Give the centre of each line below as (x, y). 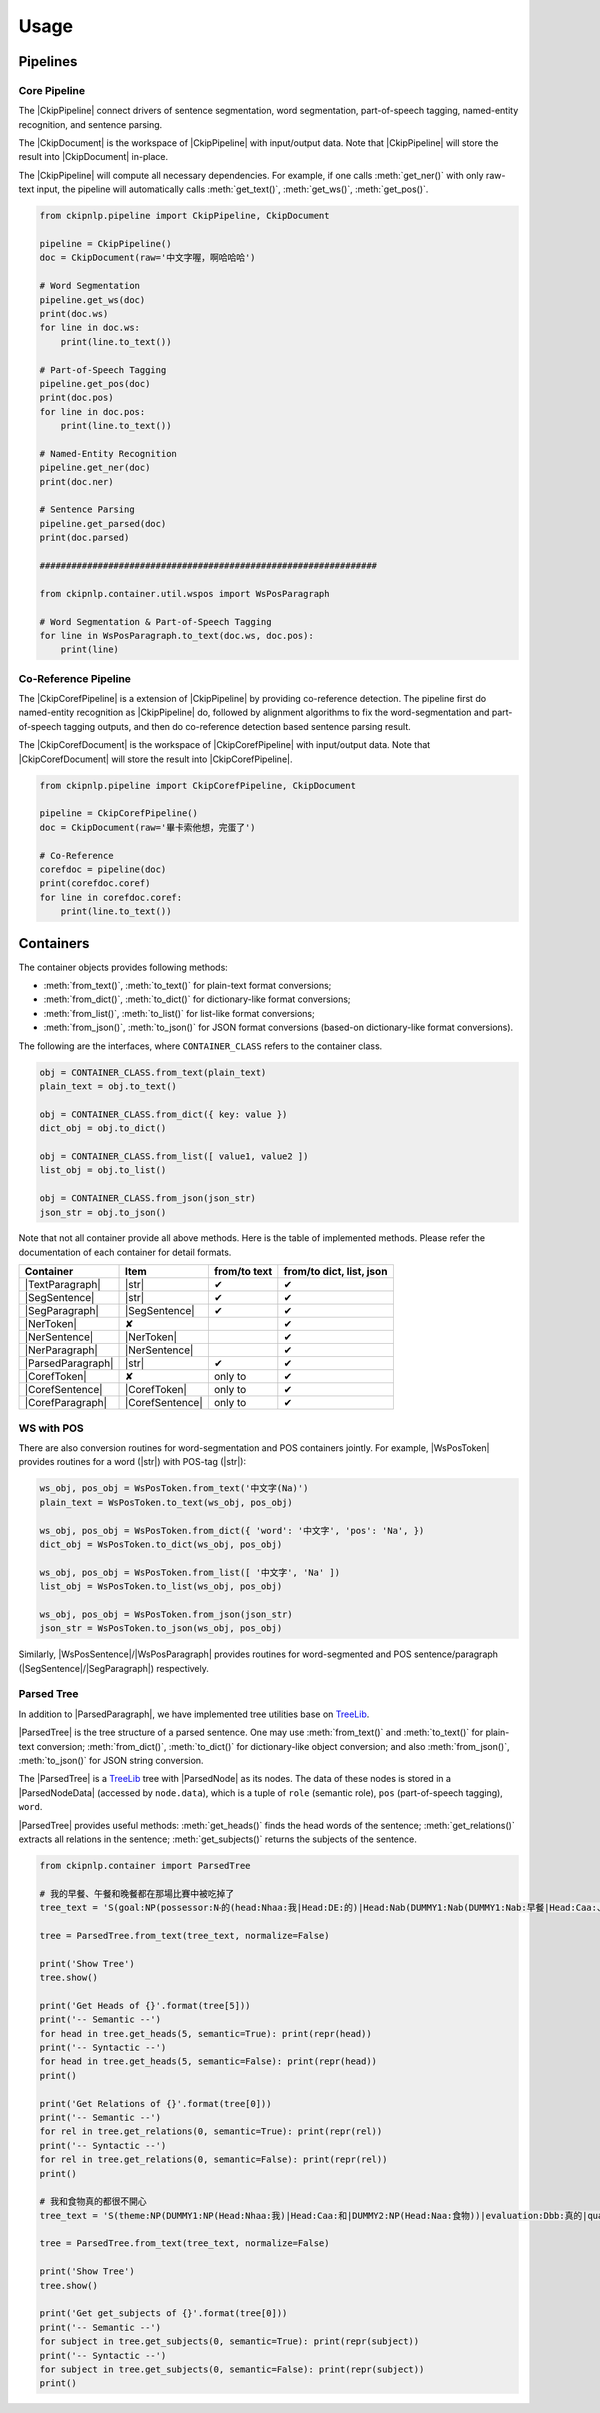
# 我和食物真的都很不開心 (93, 2201)
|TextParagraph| (62, 1285)
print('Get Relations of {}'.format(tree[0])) (155, 2103)
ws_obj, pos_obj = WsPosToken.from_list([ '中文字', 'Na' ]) (189, 1572)
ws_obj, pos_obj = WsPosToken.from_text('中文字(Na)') (174, 1488)
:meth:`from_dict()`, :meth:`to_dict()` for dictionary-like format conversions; (197, 999)
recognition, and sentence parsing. (90, 124)
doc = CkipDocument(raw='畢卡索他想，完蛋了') (147, 827)
